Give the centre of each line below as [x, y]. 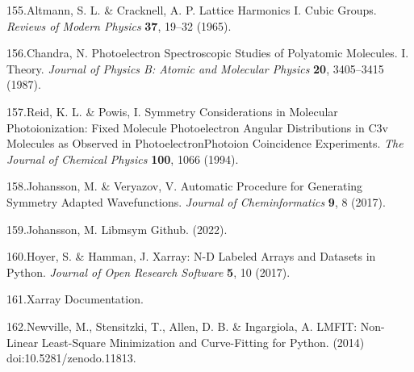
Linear [23, 342]
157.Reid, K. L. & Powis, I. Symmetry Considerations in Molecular [172, 111]
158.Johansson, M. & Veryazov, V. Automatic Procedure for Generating [185, 186]
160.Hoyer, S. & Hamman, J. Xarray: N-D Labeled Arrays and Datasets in [191, 256]
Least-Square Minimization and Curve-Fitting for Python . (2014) [203, 342]
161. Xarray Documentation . [75, 299]
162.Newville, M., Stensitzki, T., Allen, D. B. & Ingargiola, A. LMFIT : [182, 326]
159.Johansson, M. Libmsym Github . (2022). [117, 229]
